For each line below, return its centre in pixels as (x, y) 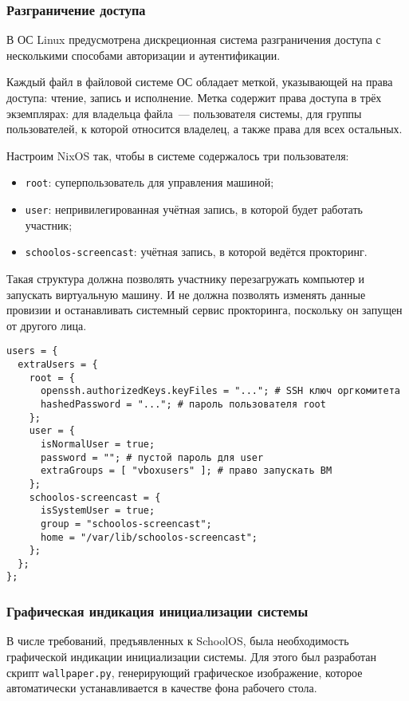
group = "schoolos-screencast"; (126, 524)
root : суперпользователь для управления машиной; (149, 182)
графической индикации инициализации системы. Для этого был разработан (192, 656)
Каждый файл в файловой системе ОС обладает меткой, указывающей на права (200, 82)
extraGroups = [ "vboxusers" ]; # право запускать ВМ (186, 471)
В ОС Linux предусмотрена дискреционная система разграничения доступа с (194, 39)
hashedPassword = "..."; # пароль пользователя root (183, 404)
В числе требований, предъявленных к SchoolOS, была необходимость (178, 641)
